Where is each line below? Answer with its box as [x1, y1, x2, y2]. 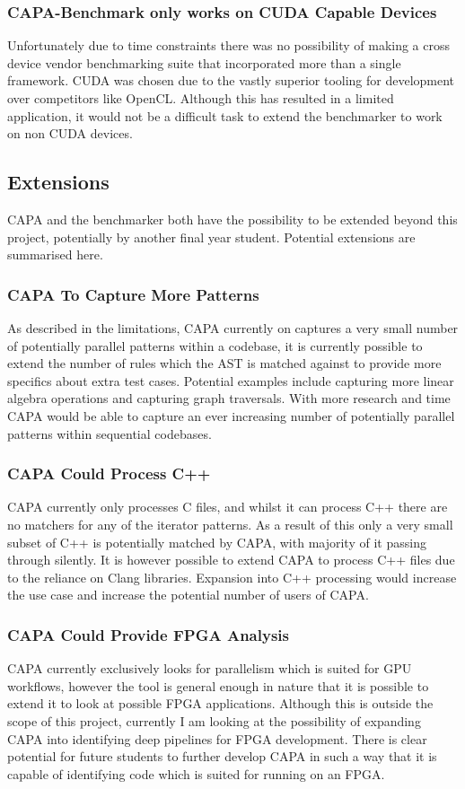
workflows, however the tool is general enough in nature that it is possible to [7, 676, 429, 695]
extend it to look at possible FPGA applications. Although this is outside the [7, 694, 434, 713]
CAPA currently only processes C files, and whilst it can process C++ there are [7, 497, 448, 516]
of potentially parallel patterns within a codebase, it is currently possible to [7, 336, 423, 355]
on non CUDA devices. [7, 124, 133, 143]
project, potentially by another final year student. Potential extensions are [7, 227, 416, 246]
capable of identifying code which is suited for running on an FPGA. [7, 764, 385, 783]
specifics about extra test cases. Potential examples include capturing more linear [7, 371, 454, 390]
